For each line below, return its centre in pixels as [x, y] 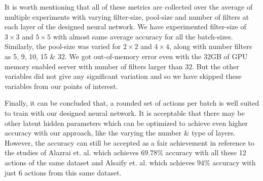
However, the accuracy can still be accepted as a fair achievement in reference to [129, 142]
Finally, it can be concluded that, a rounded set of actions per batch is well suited [132, 103]
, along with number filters [211, 46]
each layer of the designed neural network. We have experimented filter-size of [125, 27]
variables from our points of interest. [61, 86]
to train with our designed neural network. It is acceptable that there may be [125, 112]
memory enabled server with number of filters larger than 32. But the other [122, 66]
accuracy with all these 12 [206, 152]
